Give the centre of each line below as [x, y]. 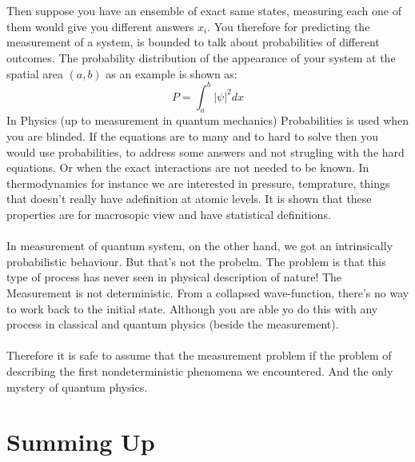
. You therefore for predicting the [289, 26]
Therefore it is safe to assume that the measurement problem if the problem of [199, 355]
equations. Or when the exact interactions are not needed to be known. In [188, 167]
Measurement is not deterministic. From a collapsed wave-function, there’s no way [208, 292]
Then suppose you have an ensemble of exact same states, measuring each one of [204, 11]
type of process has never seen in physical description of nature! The [174, 277]
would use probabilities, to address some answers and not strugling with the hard [206, 151]
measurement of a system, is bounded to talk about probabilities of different [193, 42]
